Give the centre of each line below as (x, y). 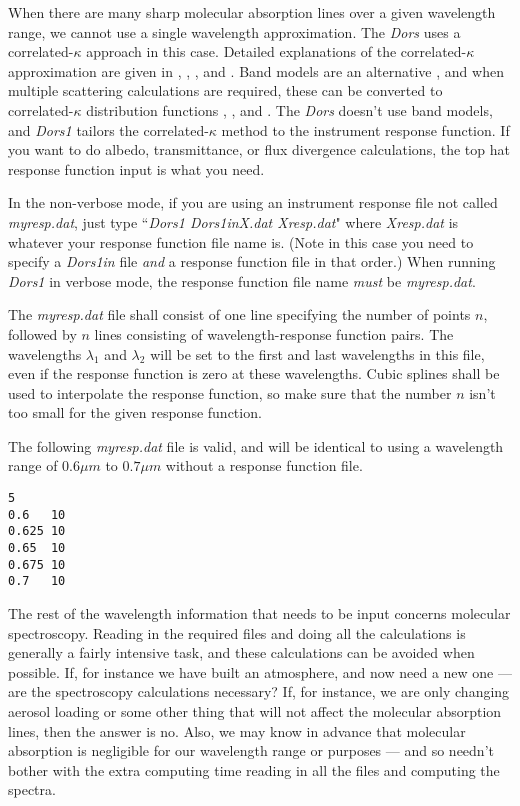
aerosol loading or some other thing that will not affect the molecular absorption (255, 710)
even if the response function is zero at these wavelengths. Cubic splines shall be (254, 373)
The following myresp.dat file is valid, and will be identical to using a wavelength (256, 445)
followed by (42, 333)
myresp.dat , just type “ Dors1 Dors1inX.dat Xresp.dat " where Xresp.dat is (233, 221)
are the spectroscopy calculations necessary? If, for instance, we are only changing (259, 691)
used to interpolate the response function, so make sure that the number (230, 392)
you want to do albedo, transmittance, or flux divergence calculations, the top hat (259, 149)
